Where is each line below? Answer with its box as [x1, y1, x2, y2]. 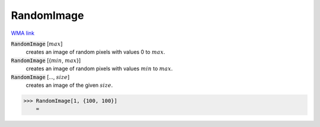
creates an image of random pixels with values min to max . [25, 65, 173, 72]
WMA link [11, 30, 35, 37]
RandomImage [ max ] [11, 40, 63, 47]
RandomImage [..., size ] [11, 73, 70, 80]
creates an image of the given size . [25, 82, 113, 89]
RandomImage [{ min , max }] [11, 57, 81, 64]
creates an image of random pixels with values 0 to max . [25, 48, 165, 56]
